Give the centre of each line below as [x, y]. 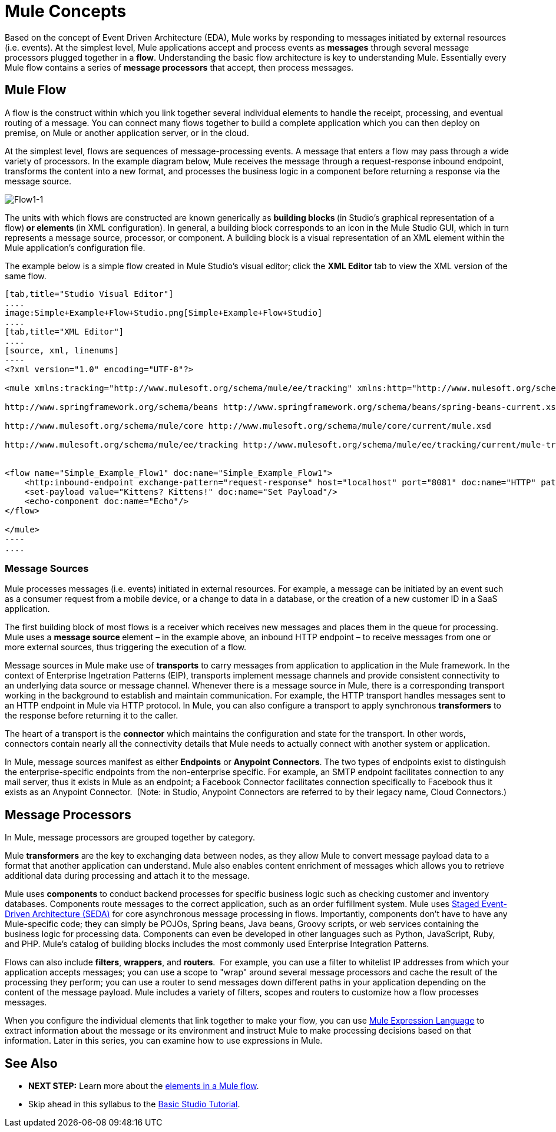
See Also [31, 1063]
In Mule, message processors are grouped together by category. [130, 838]
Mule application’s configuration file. [75, 247]
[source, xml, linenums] [62, 350]
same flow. [26, 276]
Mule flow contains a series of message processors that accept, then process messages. [179, 67]
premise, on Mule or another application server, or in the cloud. [127, 133]
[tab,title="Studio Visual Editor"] [89, 294]
